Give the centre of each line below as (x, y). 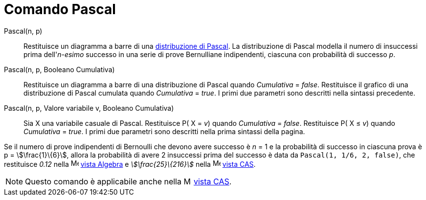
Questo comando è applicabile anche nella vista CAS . (128, 181)
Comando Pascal (60, 9)
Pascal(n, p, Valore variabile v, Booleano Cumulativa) (89, 108)
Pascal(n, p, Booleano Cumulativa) (59, 69)
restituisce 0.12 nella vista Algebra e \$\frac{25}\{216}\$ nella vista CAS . (130, 164)
